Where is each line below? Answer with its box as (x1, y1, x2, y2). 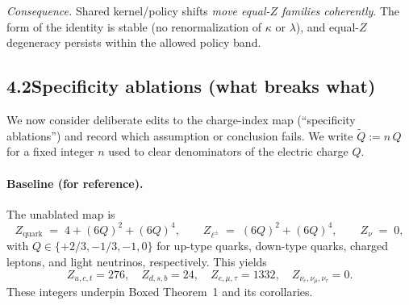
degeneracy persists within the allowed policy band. (6, 34, 261, 51)
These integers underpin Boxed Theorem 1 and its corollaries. (6, 283, 313, 300)
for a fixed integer (6, 143, 94, 160)
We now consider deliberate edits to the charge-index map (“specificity (6, 111, 356, 127)
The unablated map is (6, 205, 115, 222)
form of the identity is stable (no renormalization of (6, 18, 262, 35)
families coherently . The (282, 2, 400, 19)
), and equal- (295, 18, 359, 35)
